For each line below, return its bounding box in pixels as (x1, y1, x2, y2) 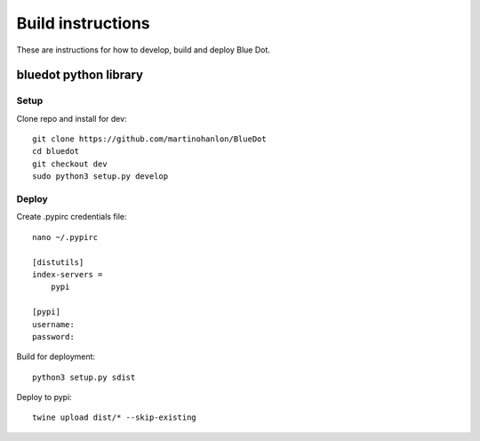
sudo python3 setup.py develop (32, 172, 169, 181)
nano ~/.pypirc (32, 232, 99, 242)
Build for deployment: (16, 351, 96, 362)
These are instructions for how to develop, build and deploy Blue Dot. (16, 44, 271, 55)
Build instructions (16, 13, 150, 33)
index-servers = (32, 269, 103, 279)
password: (32, 332, 75, 341)
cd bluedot (32, 147, 80, 156)
